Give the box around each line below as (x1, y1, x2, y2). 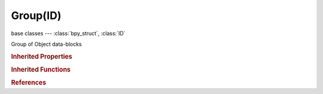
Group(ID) (11, 9, 62, 22)
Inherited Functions (11, 65, 71, 74)
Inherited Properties (11, 52, 73, 61)
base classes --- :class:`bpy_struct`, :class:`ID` (11, 30, 126, 37)
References (11, 79, 47, 87)
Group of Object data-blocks (11, 40, 82, 48)
